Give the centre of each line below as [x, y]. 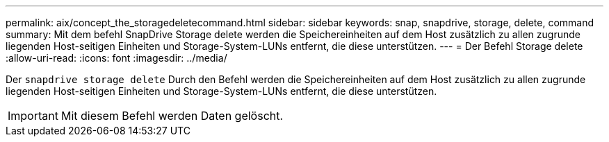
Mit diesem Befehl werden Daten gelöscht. [172, 116]
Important [33, 116]
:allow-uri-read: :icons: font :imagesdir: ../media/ [116, 58]
